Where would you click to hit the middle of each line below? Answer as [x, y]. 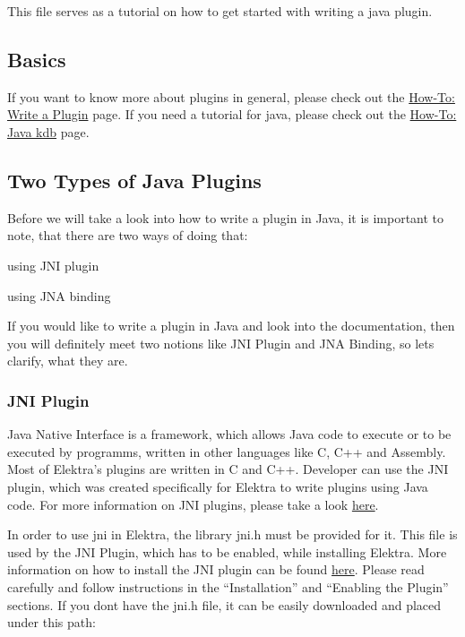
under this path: [52, 622]
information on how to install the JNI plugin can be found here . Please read [216, 569]
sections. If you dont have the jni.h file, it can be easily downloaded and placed [224, 604]
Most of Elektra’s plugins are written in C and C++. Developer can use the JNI [228, 469]
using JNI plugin [53, 265]
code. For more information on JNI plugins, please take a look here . [193, 504]
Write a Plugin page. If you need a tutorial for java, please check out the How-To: [232, 114]
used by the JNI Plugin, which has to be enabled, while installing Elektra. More [227, 551]
